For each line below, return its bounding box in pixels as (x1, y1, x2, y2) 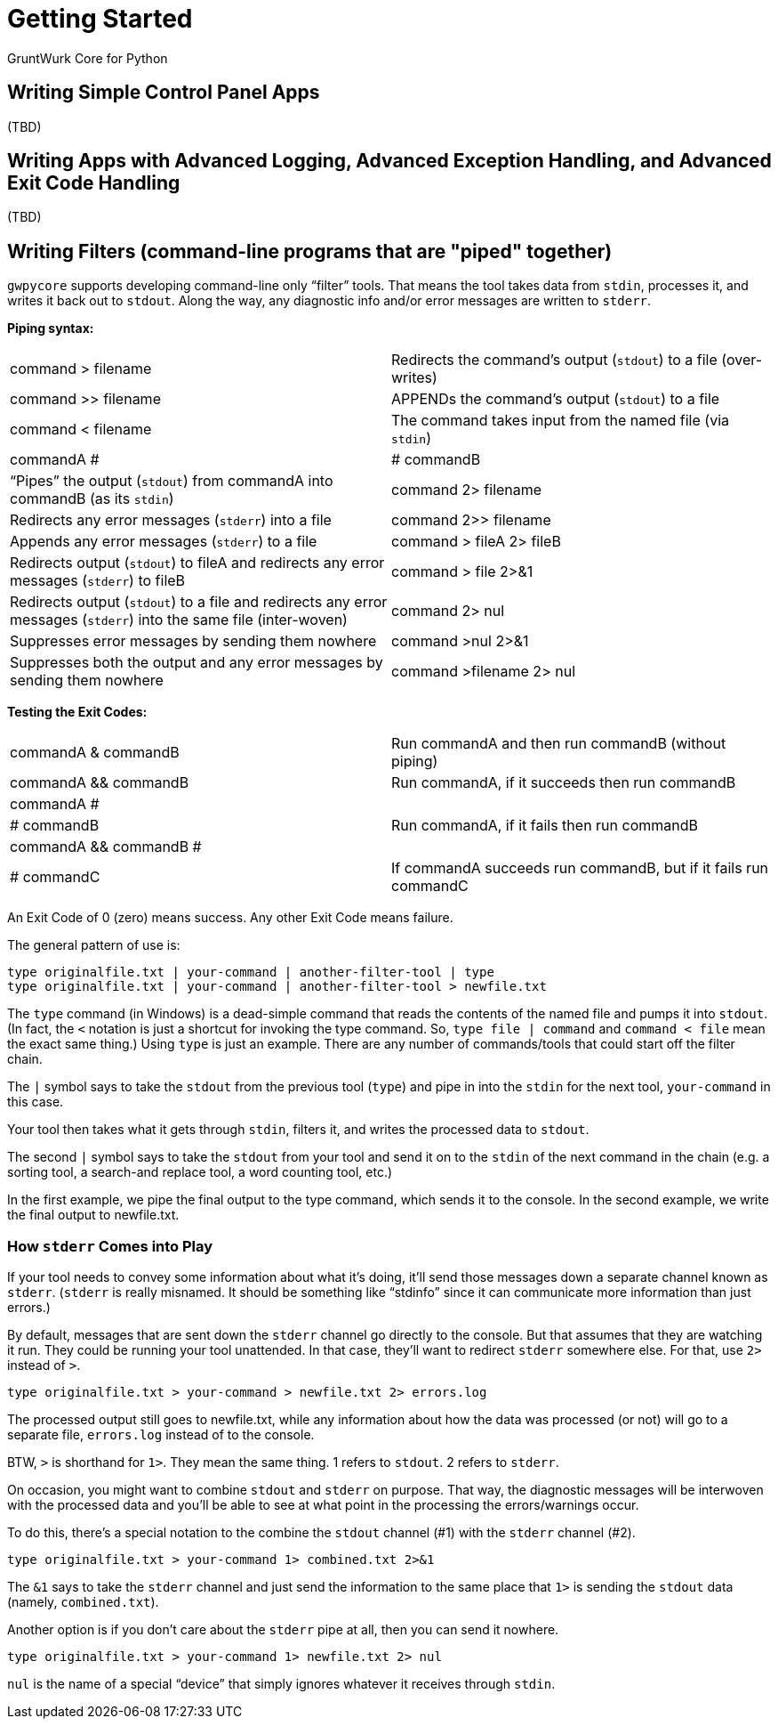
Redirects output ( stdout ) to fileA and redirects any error (10, 554, 385, 572)
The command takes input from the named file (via (391, 411, 730, 430)
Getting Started (7, 4, 193, 34)
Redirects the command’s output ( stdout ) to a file (391, 351, 718, 369)
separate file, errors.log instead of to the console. (7, 1427, 315, 1443)
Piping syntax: (7, 320, 94, 336)
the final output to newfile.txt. (7, 1207, 180, 1223)
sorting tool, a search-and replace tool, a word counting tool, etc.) (7, 1164, 393, 1180)
